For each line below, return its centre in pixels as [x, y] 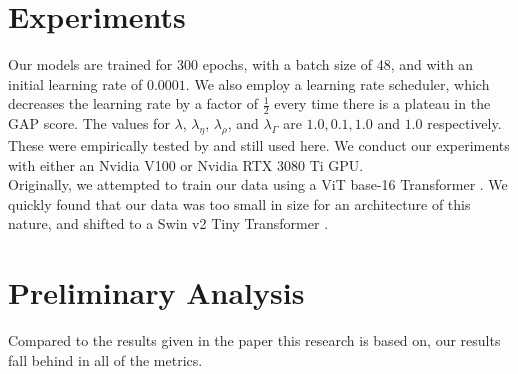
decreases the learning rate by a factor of [133, 103]
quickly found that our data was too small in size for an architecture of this [239, 203]
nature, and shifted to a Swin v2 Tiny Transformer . [168, 223]
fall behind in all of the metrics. [105, 359]
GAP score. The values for [89, 123]
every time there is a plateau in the [382, 103]
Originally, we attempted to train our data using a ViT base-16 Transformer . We [258, 184]
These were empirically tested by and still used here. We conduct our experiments [259, 144]
